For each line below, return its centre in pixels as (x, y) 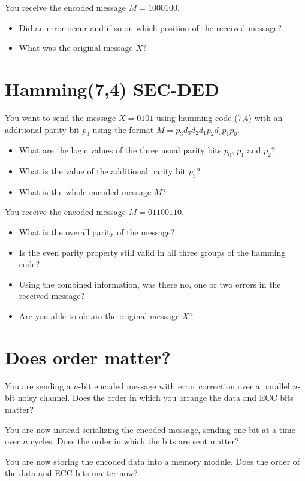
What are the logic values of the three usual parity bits (120, 150)
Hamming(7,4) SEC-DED (112, 88)
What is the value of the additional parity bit (102, 171)
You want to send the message (61, 117)
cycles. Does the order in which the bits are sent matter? (135, 441)
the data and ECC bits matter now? (71, 473)
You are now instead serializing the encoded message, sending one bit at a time (150, 429)
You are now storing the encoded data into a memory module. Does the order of (152, 461)
